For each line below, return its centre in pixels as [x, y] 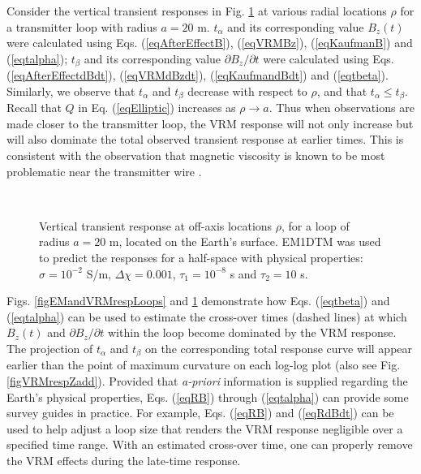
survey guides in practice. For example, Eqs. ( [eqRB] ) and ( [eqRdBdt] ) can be [200, 413]
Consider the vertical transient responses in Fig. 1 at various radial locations [197, 11]
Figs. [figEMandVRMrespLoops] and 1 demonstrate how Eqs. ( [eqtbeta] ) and [198, 301]
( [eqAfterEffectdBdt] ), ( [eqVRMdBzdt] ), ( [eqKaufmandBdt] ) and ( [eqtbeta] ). [198, 75]
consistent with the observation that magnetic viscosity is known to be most [196, 155]
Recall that [34, 108]
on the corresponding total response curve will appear [279, 348]
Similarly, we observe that [71, 90]
